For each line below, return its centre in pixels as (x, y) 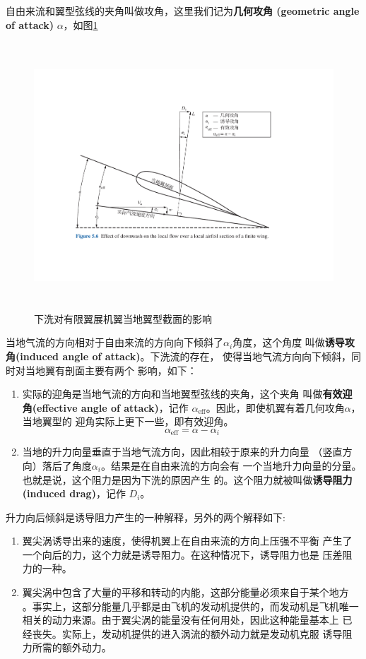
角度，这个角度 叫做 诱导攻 (294, 342)
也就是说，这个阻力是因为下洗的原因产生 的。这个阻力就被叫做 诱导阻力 (187, 479)
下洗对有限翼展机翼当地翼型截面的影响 (123, 318)
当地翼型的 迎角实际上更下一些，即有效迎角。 (128, 421)
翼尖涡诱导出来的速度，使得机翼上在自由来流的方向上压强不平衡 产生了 (187, 541)
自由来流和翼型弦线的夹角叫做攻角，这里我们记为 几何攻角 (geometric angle (183, 11)
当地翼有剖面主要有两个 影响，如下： (111, 370)
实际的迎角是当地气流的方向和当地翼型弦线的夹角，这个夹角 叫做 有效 (182, 394)
